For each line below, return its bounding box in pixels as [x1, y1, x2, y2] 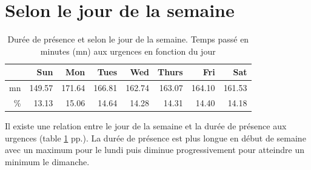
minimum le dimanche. [5, 155, 90, 168]
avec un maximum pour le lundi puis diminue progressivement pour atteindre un [5, 143, 304, 156]
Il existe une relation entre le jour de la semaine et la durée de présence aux [5, 120, 287, 132]
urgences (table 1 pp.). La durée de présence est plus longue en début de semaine [5, 131, 306, 144]
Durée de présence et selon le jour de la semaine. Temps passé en [7, 33, 249, 46]
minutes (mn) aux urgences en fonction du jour [40, 44, 216, 57]
